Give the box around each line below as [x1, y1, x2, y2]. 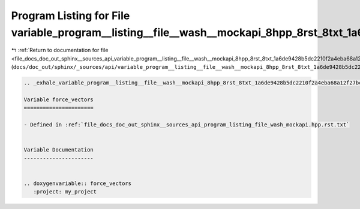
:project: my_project [33, 189, 97, 195]
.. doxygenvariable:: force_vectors [23, 180, 132, 187]
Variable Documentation [23, 147, 94, 153]
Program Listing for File [11, 9, 130, 22]
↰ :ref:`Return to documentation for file [11, 47, 109, 54]
